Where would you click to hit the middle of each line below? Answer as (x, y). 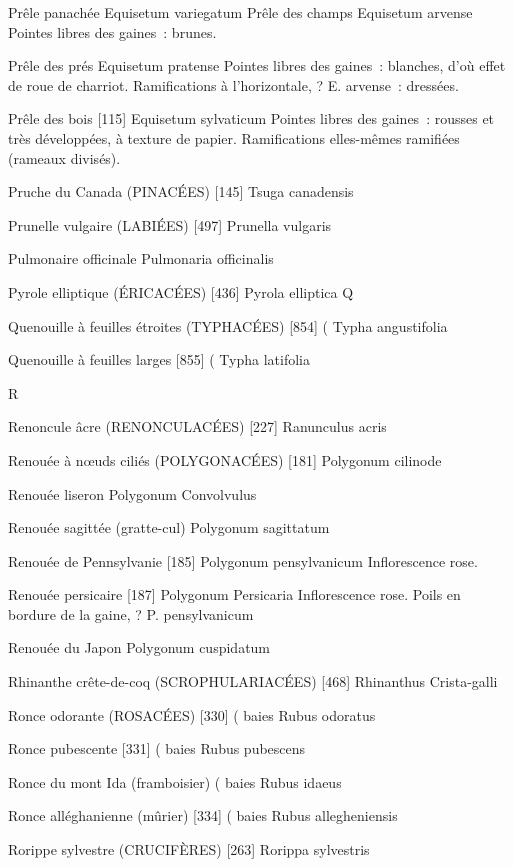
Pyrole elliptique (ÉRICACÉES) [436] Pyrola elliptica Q (181, 291)
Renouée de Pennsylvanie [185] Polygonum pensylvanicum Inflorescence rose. (243, 560)
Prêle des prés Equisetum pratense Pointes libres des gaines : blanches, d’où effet (257, 65)
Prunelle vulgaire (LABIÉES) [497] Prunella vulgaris (170, 224)
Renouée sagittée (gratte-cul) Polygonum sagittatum (169, 527)
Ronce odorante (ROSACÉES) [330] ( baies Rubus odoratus (192, 714)
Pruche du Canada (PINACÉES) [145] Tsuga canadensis (181, 191)
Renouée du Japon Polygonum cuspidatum (139, 647)
